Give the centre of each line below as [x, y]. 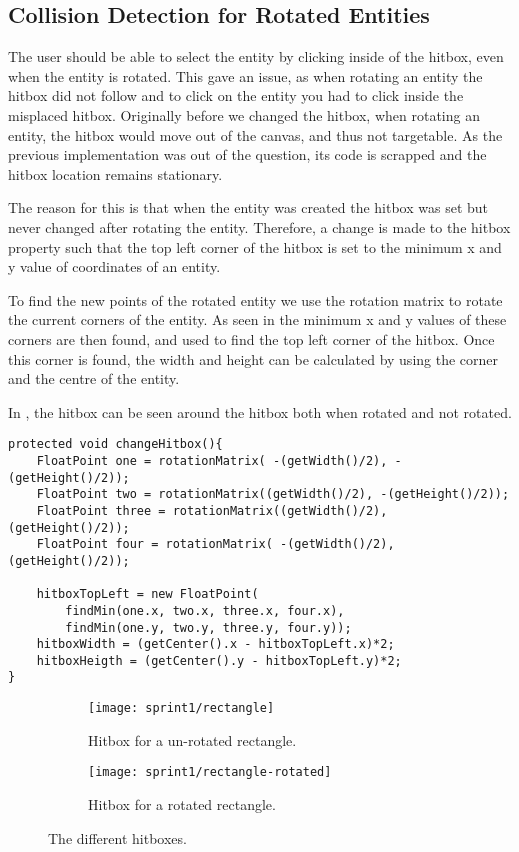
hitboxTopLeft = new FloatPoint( [147, 594]
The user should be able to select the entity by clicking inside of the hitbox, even [256, 56]
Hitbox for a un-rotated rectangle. [192, 739]
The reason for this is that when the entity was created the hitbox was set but [248, 207]
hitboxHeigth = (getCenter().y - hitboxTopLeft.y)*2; [219, 660]
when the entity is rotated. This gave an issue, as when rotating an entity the [245, 75]
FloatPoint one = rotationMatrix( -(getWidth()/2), [212, 460]
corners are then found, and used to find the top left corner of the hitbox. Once [251, 338]
